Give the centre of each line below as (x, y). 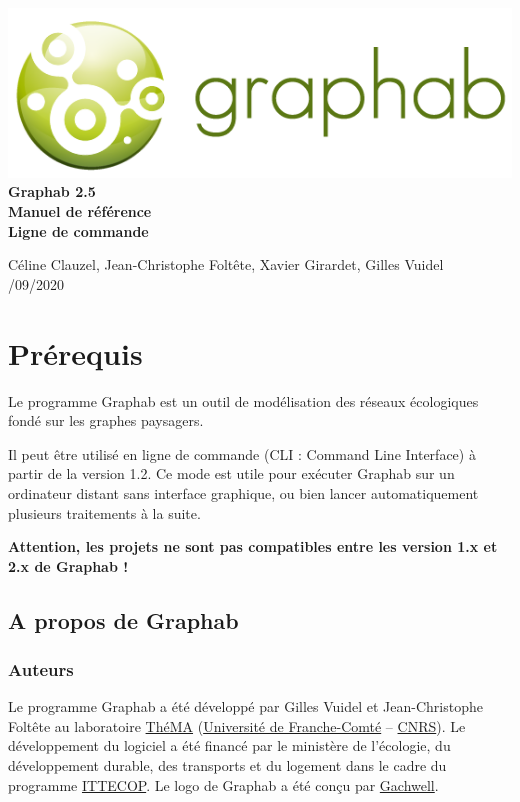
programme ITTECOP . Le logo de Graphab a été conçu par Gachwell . (223, 784)
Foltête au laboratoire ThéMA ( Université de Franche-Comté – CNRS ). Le (237, 725)
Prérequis (75, 352)
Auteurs (41, 668)
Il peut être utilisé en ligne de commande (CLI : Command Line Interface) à (242, 453)
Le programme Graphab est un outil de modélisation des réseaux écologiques (243, 400)
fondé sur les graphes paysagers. (106, 420)
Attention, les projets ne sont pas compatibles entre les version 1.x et (253, 546)
